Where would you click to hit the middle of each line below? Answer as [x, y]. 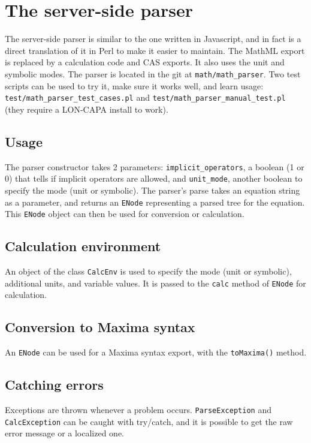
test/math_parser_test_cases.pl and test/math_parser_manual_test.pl [145, 97]
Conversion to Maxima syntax [100, 327]
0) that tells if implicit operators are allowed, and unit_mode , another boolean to [154, 178]
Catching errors [54, 385]
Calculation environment [83, 246]
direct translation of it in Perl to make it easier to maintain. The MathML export [155, 50]
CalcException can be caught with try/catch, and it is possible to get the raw [149, 421]
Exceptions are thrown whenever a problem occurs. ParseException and [138, 409]
